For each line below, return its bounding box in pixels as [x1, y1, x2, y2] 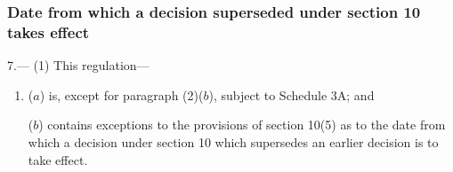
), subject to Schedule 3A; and [208, 85, 375, 104]
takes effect [7, 20, 90, 43]
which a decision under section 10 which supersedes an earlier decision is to [28, 132, 439, 151]
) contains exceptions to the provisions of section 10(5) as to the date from [38, 115, 446, 134]
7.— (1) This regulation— [7, 56, 150, 74]
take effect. [28, 150, 88, 168]
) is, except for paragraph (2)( [39, 85, 204, 104]
